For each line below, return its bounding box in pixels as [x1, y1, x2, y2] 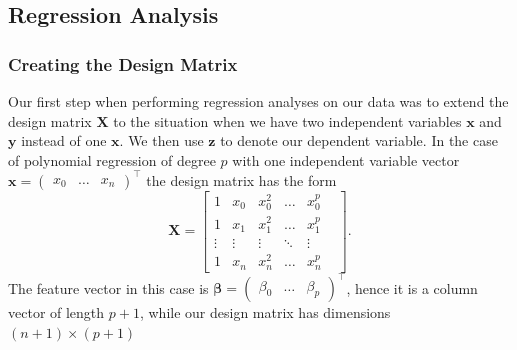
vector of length [8, 302, 105, 323]
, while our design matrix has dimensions [139, 302, 391, 323]
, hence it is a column [346, 277, 478, 298]
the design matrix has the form [146, 169, 337, 190]
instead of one [21, 130, 107, 151]
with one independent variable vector [232, 149, 460, 170]
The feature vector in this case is [8, 277, 209, 298]
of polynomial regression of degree [8, 149, 216, 170]
